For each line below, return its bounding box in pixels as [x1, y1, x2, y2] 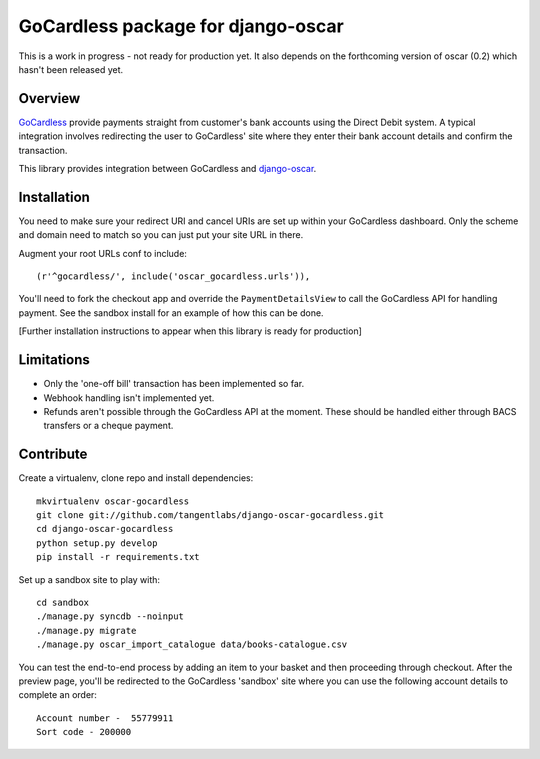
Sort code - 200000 [36, 726, 132, 738]
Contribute [18, 446, 88, 463]
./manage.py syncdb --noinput [36, 611, 185, 622]
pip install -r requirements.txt [36, 551, 200, 563]
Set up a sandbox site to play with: [18, 573, 160, 585]
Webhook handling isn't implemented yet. [43, 391, 215, 404]
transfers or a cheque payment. [43, 420, 174, 432]
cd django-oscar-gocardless [36, 523, 174, 535]
